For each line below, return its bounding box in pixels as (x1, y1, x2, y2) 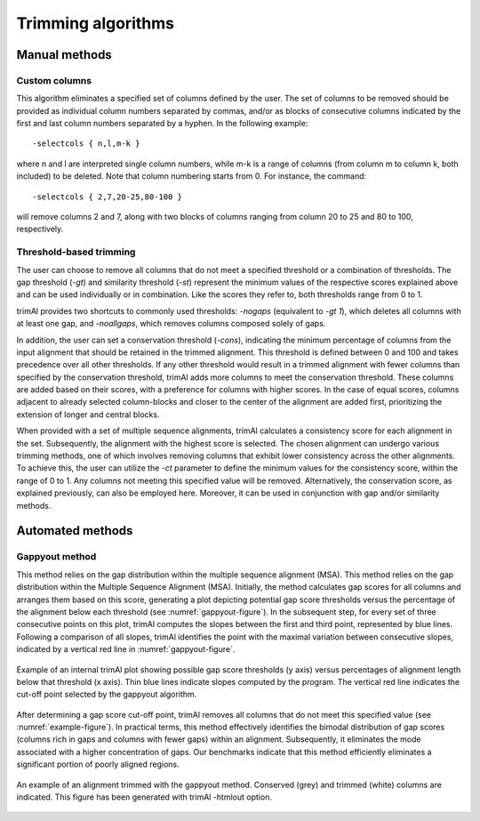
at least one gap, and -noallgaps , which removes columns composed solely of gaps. (16, 318, 326, 329)
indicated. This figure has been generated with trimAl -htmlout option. (16, 792, 273, 802)
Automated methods (16, 523, 133, 538)
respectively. (16, 223, 64, 235)
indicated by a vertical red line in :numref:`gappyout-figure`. (16, 644, 236, 655)
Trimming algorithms (16, 13, 175, 33)
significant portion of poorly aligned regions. (16, 759, 180, 769)
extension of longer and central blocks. (16, 409, 160, 420)
